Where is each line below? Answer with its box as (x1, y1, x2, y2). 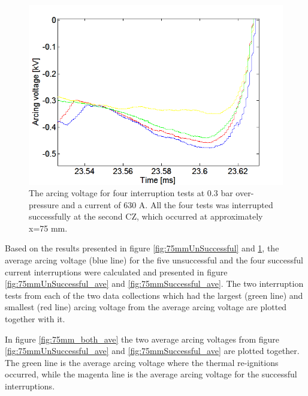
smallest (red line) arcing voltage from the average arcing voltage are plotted (5, 301, 287, 313)
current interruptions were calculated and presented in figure (5, 265, 228, 278)
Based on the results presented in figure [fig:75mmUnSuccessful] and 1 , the (5, 242, 279, 254)
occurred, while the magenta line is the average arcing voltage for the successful (5, 368, 297, 380)
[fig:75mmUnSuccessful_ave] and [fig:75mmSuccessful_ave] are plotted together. (5, 344, 300, 357)
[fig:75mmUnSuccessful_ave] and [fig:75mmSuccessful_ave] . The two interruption (5, 277, 304, 290)
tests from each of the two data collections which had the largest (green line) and (5, 289, 303, 301)
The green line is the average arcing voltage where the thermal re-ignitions (5, 356, 279, 368)
